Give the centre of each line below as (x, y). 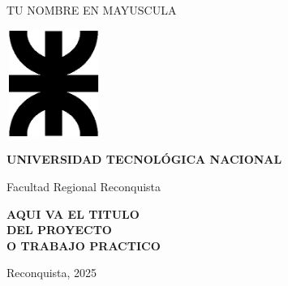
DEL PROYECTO (59, 230)
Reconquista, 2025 (52, 273)
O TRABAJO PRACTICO (84, 245)
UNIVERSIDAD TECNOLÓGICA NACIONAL (144, 159)
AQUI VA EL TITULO (73, 213)
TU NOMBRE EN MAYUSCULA (92, 10)
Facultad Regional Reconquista (84, 187)
